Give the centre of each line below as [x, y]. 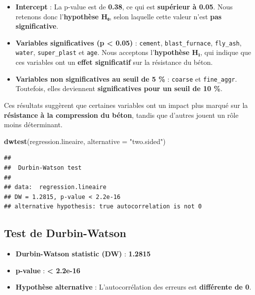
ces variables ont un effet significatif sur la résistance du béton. [114, 62]
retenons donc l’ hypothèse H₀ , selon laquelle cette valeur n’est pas [119, 16]
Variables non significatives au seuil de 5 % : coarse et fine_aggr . [126, 78]
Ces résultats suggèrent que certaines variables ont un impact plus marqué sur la [126, 105]
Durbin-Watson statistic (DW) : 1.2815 [83, 254]
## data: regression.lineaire [55, 187]
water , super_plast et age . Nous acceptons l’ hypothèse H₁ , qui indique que [133, 52]
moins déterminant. [33, 124]
